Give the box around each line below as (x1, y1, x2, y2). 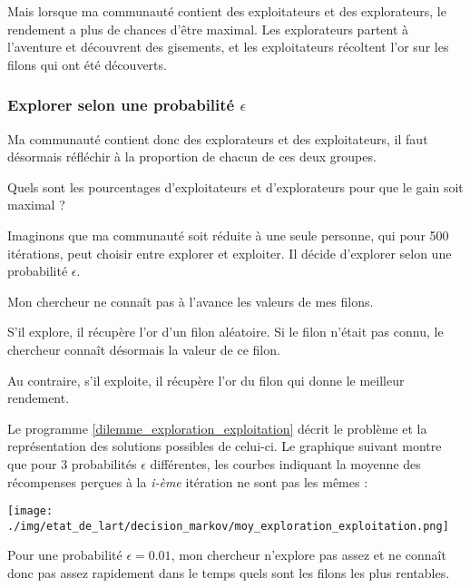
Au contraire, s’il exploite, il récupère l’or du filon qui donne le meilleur (7, 370, 405, 389)
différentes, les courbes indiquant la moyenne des (150, 454, 421, 473)
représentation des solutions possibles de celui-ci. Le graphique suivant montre (7, 436, 442, 456)
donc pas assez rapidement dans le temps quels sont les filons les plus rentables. (7, 563, 450, 582)
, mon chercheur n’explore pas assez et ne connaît (171, 545, 446, 564)
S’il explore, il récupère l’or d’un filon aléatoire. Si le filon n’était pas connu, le (7, 322, 444, 341)
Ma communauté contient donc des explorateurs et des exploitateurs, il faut (7, 129, 428, 148)
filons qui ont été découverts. (7, 54, 167, 73)
